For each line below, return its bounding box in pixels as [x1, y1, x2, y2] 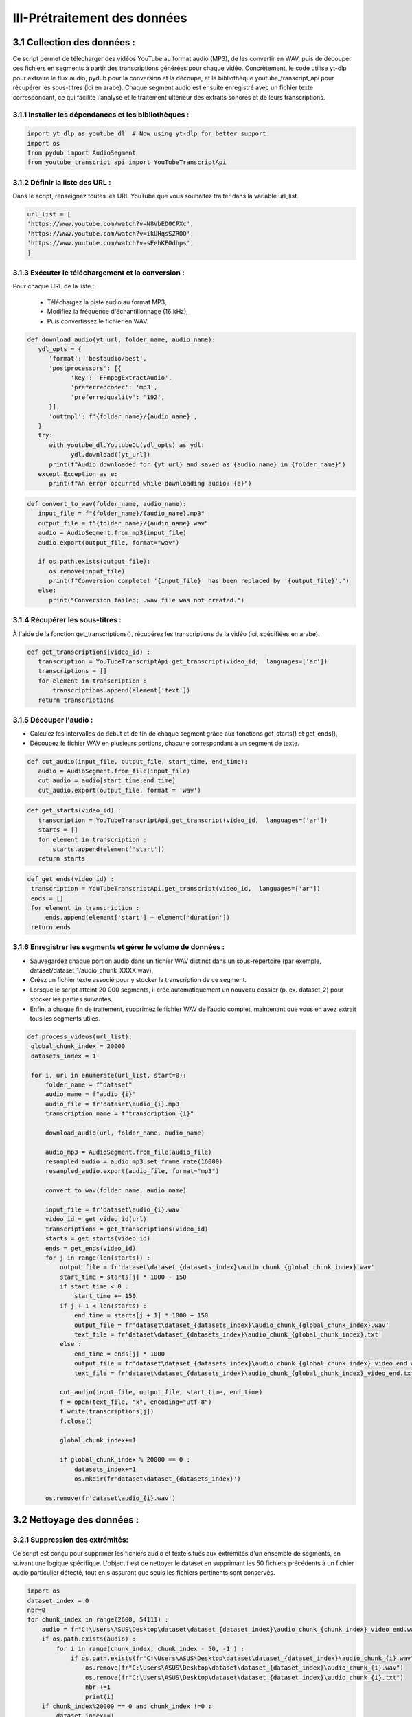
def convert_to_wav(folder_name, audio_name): [27, 500, 187, 508]
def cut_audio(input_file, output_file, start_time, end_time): [27, 758, 249, 765]
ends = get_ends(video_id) [45, 1244, 137, 1252]
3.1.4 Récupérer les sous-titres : [12, 615, 122, 625]
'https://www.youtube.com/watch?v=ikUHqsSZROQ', [27, 229, 194, 237]
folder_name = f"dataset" [45, 1080, 133, 1089]
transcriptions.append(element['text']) [52, 687, 190, 694]
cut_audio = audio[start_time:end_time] [38, 777, 176, 784]
